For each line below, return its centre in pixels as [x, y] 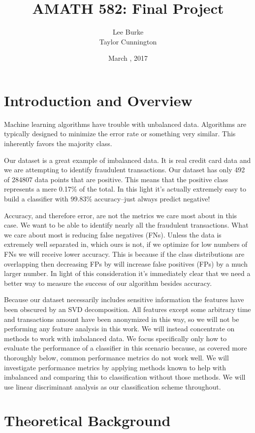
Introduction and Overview [98, 100]
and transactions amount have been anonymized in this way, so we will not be [122, 319]
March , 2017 [128, 58]
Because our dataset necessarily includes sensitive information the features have [124, 299]
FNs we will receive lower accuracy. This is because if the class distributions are [124, 254]
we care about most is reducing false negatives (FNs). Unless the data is [113, 234]
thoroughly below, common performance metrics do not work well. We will [116, 357]
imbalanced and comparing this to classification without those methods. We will [125, 377]
